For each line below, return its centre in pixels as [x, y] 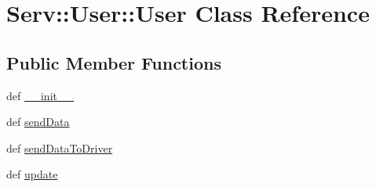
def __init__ [40, 95]
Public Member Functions [114, 62]
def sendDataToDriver [60, 147]
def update [32, 174]
